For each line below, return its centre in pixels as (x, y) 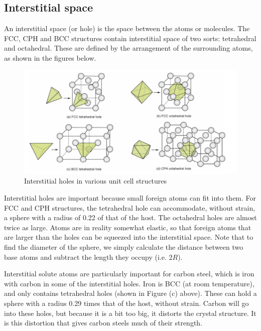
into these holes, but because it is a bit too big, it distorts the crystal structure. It (130, 313)
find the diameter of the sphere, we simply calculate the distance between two (124, 247)
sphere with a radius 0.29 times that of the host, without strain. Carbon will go (126, 303)
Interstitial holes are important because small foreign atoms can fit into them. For (130, 198)
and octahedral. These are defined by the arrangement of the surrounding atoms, (128, 48)
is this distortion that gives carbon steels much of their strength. (103, 323)
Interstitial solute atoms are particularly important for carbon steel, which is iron (129, 274)
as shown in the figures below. (50, 57)
